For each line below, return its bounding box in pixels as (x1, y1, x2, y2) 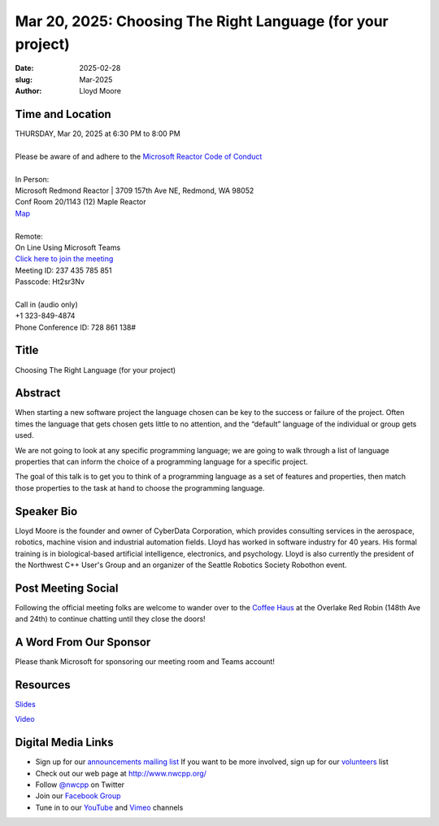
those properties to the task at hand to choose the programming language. (15, 483, 265, 492)
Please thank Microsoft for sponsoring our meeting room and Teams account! (15, 657, 276, 666)
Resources (15, 678, 71, 692)
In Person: (15, 174, 50, 184)
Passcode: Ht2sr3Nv (15, 277, 85, 286)
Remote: (15, 231, 44, 241)
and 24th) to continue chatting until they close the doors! (15, 614, 206, 624)
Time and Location (15, 107, 111, 121)
